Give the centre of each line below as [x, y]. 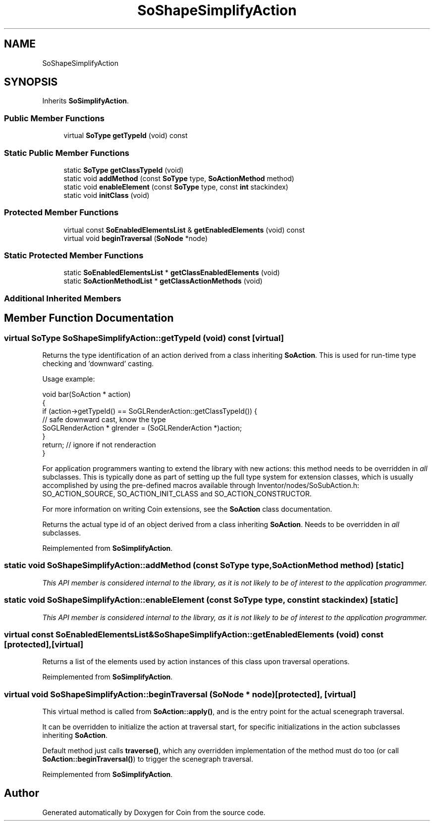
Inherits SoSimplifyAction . [86, 101]
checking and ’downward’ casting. [98, 364]
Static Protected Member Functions [74, 256]
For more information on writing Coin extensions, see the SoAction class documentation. [187, 509]
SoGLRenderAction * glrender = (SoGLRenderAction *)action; [142, 428]
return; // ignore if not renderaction [99, 445]
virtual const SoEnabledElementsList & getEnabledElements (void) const [184, 230]
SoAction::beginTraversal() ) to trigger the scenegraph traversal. [148, 759]
